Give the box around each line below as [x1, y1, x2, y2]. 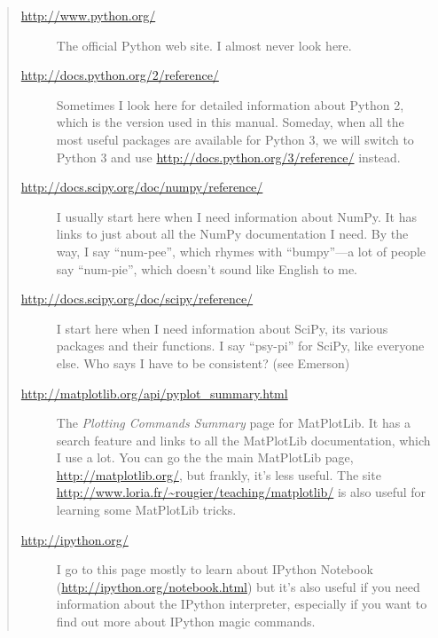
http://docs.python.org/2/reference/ [20, 66, 219, 84]
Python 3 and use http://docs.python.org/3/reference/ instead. [56, 147, 401, 166]
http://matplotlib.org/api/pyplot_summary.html [20, 383, 288, 402]
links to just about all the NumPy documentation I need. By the [56, 224, 409, 243]
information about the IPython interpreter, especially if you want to [56, 595, 427, 613]
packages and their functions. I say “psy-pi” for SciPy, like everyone [56, 336, 425, 355]
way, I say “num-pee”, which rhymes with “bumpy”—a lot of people [56, 241, 426, 260]
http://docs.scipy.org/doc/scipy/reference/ [20, 289, 254, 308]
